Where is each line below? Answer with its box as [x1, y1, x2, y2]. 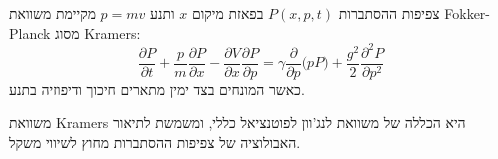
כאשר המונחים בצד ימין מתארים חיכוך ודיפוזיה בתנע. [9, 78, 305, 99]
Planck [9, 22, 51, 43]
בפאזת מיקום [192, 3, 264, 23]
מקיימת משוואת [9, 3, 96, 23]
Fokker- [444, 3, 490, 23]
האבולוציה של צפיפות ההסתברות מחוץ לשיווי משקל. [9, 131, 301, 152]
